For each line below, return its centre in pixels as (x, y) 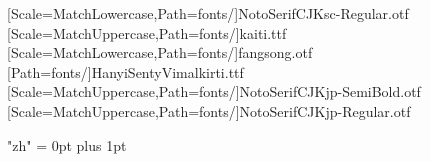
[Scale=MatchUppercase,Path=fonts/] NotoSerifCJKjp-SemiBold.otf (214, 91)
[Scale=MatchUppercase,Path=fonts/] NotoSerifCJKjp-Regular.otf (209, 110)
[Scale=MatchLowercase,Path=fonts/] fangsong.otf (160, 52)
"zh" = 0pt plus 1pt (67, 144)
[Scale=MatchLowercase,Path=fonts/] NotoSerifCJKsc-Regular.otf (208, 13)
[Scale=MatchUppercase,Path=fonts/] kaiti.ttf (147, 32)
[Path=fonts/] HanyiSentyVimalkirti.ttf (125, 71)
